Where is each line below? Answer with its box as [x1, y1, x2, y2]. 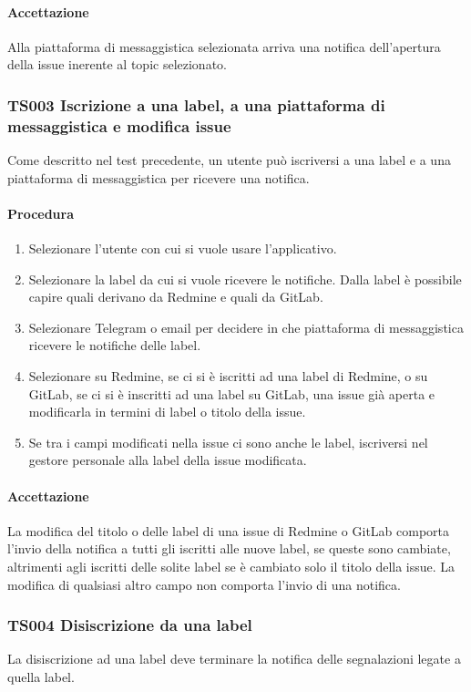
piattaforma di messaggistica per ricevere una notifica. [7, 168, 310, 187]
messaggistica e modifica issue [7, 114, 231, 137]
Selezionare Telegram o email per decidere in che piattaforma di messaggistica [28, 317, 464, 336]
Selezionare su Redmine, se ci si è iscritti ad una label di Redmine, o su [28, 367, 428, 386]
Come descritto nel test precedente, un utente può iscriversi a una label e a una [7, 150, 451, 170]
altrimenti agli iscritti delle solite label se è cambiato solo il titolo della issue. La [7, 557, 456, 576]
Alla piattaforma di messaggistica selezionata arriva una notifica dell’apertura [7, 36, 441, 56]
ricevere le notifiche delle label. [28, 336, 201, 355]
